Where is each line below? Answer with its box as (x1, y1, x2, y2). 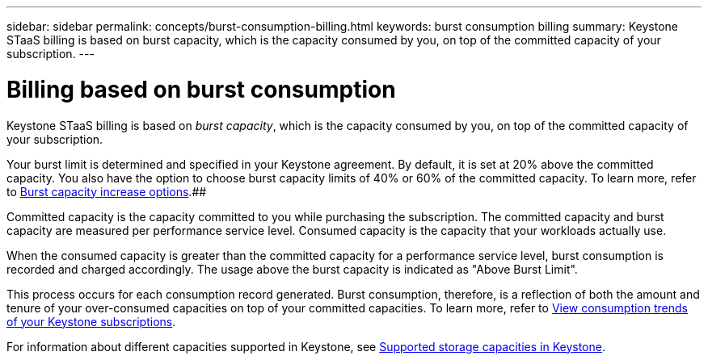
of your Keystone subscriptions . (6, 314, 176, 329)
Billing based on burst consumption (6, 75, 396, 103)
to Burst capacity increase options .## (6, 184, 207, 199)
